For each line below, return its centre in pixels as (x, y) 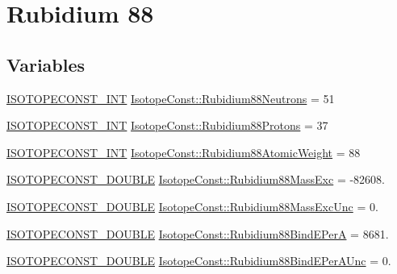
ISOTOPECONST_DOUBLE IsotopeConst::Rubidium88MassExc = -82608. (196, 179)
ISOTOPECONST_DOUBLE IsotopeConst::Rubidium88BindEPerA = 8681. (198, 233)
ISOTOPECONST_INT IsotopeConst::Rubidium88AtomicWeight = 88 (184, 152)
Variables (46, 64)
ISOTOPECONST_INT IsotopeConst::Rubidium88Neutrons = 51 (171, 98)
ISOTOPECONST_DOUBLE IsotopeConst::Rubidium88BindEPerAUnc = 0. (199, 261)
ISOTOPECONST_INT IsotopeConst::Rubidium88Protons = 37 (167, 125)
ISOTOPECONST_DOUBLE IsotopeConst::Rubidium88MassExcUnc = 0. (192, 206)
